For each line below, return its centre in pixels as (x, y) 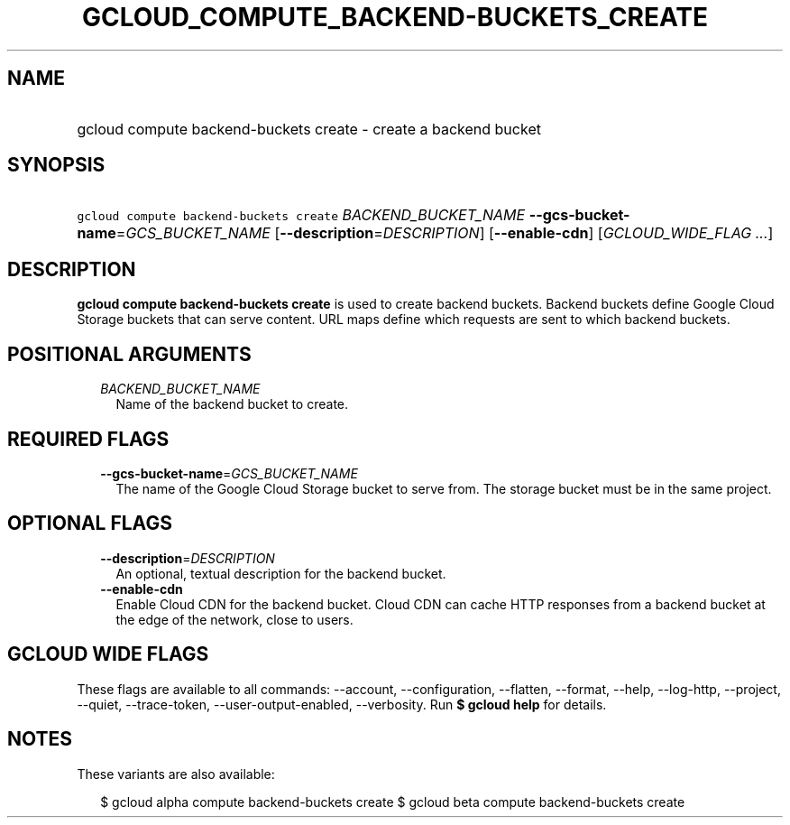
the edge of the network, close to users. (234, 619)
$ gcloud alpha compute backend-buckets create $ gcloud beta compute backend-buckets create (393, 802)
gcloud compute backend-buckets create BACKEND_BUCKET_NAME (301, 215)
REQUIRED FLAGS (88, 439)
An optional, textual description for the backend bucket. (281, 573)
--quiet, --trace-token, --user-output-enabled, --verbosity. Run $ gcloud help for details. (342, 704)
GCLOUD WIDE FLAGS (108, 654)
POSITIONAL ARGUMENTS (129, 354)
